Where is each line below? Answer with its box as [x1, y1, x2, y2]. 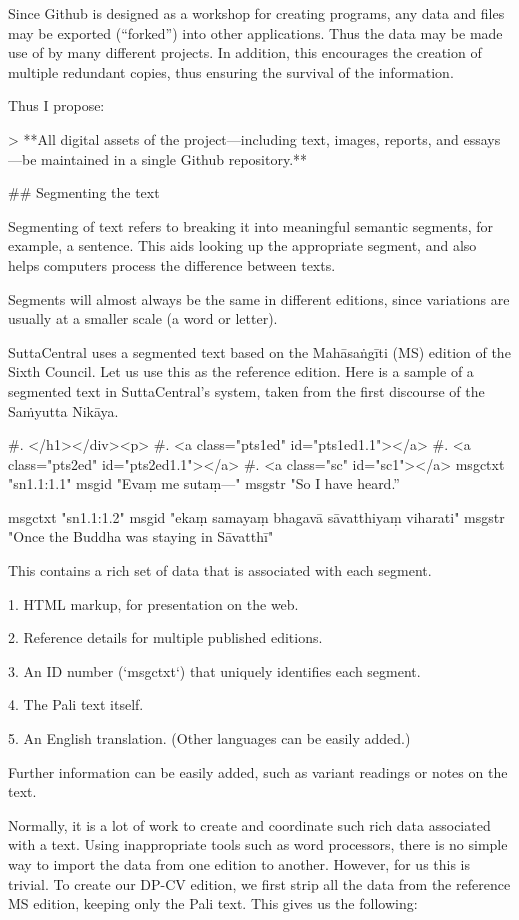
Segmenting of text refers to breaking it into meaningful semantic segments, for [8, 215, 494, 236]
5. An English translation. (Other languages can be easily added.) [8, 728, 411, 749]
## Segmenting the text [8, 182, 160, 203]
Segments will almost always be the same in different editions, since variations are [8, 288, 510, 309]
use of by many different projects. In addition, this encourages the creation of [8, 42, 482, 63]
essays [463, 128, 501, 149]
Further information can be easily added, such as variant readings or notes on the [8, 761, 508, 782]
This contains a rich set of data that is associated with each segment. [8, 560, 432, 581]
